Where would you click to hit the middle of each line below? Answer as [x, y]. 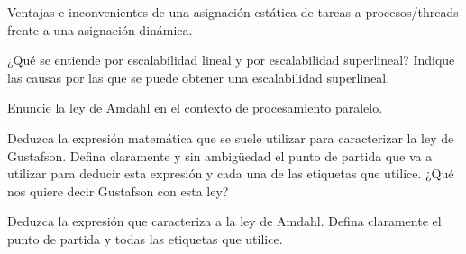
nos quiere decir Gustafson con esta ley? [118, 190]
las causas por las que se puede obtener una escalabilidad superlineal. [199, 77]
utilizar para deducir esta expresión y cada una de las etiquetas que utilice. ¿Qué [231, 173]
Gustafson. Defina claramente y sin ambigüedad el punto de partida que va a [220, 155]
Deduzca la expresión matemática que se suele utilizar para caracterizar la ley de [231, 137]
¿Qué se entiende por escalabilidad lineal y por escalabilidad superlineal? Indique [231, 60]
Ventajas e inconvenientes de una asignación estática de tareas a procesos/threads [233, 12]
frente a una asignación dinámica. [100, 29]
